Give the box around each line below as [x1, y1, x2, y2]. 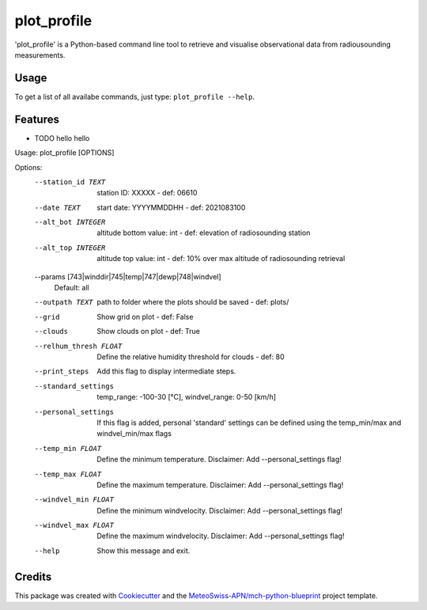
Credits [14, 570, 52, 583]
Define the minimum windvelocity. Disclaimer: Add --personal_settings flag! [96, 506, 343, 515]
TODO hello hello [34, 133, 90, 142]
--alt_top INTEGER [34, 243, 106, 252]
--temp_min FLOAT [34, 444, 102, 453]
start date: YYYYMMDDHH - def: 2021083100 [96, 203, 246, 212]
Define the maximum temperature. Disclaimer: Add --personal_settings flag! [96, 479, 344, 490]
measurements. [14, 50, 66, 59]
